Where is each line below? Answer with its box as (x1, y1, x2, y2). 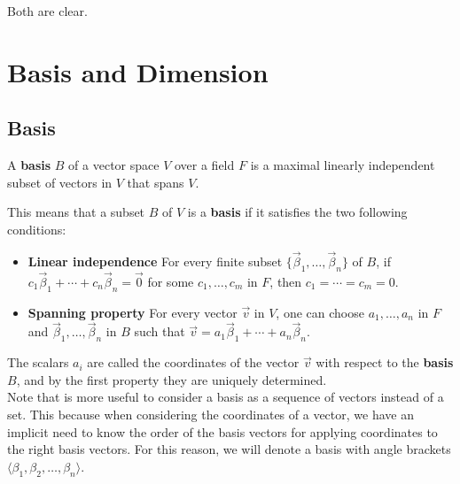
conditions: (7, 219, 66, 238)
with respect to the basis (316, 353, 454, 372)
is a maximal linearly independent (250, 156, 435, 174)
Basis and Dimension (7, 53, 269, 89)
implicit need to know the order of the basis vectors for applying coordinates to (7, 422, 438, 441)
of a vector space (68, 156, 160, 174)
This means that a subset (7, 203, 145, 221)
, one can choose (276, 303, 364, 321)
